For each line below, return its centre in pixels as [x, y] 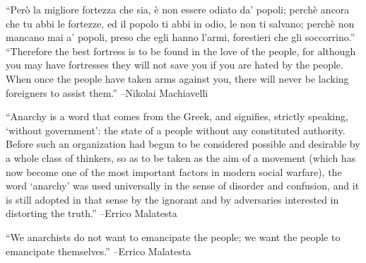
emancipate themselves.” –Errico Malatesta [99, 251]
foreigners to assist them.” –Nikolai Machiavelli [107, 92]
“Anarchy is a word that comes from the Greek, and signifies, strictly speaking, [177, 116]
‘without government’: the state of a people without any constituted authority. [176, 130]
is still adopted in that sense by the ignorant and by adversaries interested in [172, 199]
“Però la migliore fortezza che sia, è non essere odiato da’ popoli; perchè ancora [178, 9]
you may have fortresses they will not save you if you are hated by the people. [175, 65]
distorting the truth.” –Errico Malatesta [91, 213]
